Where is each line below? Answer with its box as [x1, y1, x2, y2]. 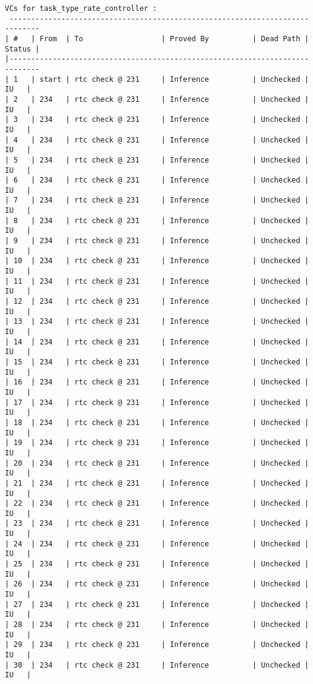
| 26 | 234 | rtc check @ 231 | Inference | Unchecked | [5, 580, 309, 589]
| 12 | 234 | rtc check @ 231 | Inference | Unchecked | [5, 297, 309, 306]
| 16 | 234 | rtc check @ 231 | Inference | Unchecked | [5, 378, 309, 387]
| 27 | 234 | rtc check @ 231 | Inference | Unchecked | [5, 600, 309, 609]
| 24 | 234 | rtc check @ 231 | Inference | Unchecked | [5, 539, 309, 548]
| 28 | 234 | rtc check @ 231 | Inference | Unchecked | [5, 620, 309, 629]
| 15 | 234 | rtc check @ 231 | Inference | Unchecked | [5, 357, 309, 366]
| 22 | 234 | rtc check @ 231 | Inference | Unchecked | [5, 499, 309, 508]
